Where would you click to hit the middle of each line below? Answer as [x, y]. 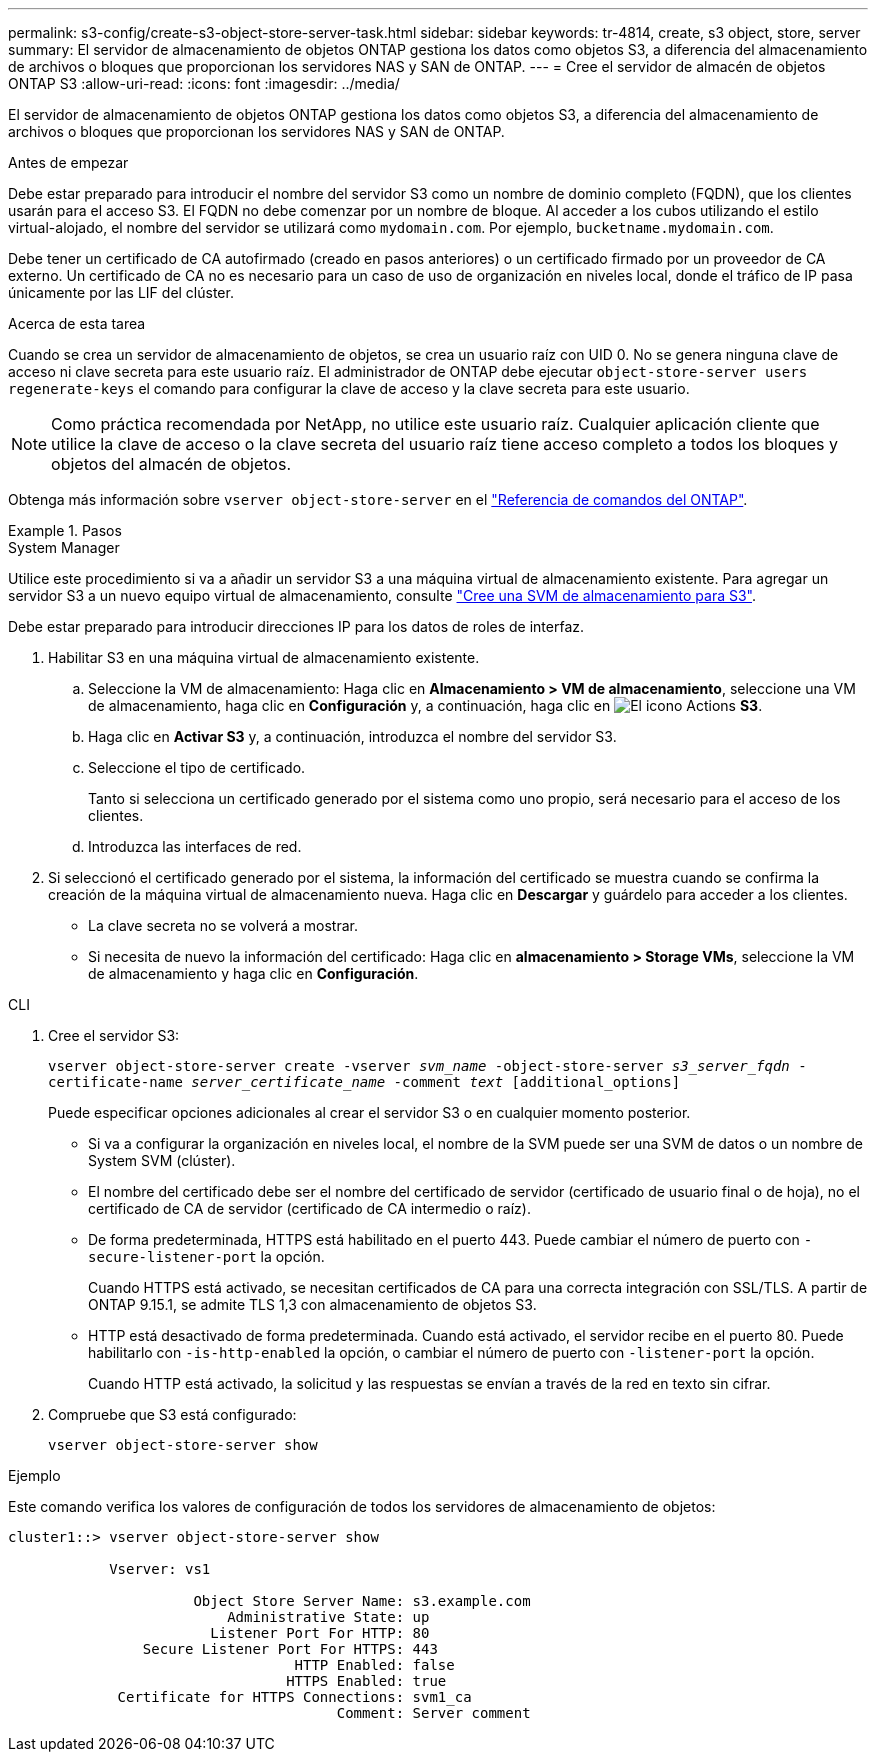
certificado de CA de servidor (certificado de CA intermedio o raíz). [309, 1208]
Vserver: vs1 [160, 1569]
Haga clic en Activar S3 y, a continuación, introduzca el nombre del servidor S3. [352, 736]
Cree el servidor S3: [114, 1035]
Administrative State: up [328, 1617]
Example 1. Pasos [65, 530]
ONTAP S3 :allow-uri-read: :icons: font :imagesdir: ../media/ [204, 83]
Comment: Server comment [433, 1713]
